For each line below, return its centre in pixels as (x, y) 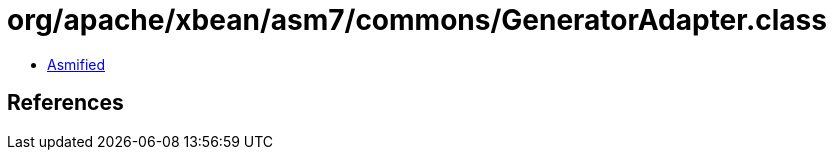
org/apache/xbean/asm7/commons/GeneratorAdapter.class (417, 20)
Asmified (76, 64)
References (65, 103)
